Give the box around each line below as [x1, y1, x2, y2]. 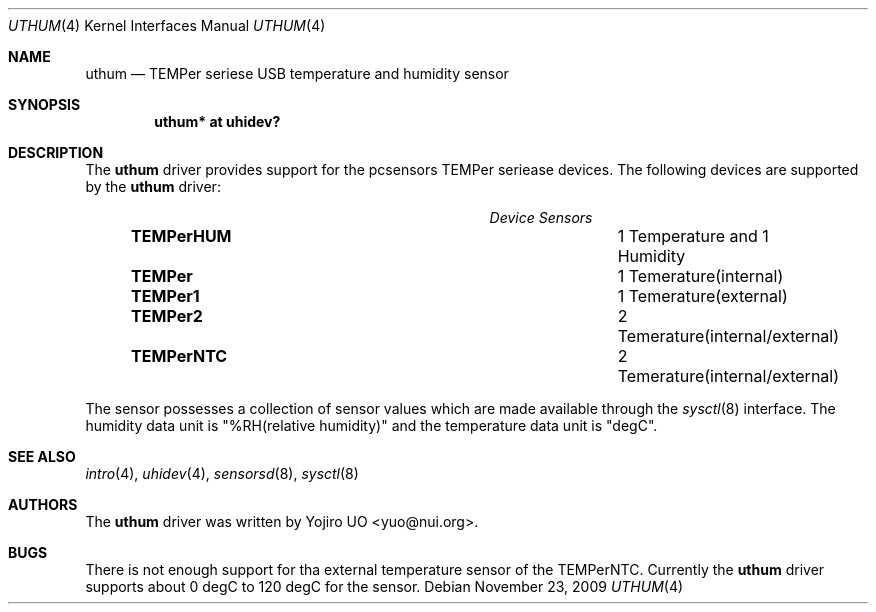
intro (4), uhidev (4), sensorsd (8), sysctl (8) [85, 465, 359, 482]
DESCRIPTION [8, 144, 104, 161]
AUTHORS [8, 496, 78, 513]
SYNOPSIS [8, 96, 81, 113]
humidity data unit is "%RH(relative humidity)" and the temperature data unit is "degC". [85, 417, 658, 434]
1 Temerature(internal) [617, 266, 784, 286]
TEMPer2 [131, 306, 203, 326]
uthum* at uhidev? [154, 113, 281, 130]
